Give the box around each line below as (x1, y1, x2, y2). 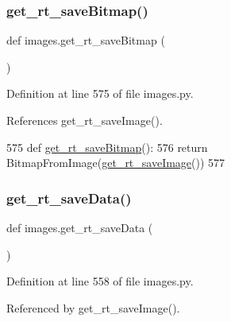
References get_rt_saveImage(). (6, 112, 163, 128)
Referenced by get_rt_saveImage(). (6, 299, 180, 316)
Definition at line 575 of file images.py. (6, 85, 194, 102)
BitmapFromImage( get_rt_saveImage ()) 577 (6, 154, 225, 171)
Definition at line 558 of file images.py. (6, 273, 194, 289)
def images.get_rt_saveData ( (6, 219, 153, 235)
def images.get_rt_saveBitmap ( (6, 32, 165, 48)
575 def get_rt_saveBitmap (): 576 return (6, 138, 208, 155)
